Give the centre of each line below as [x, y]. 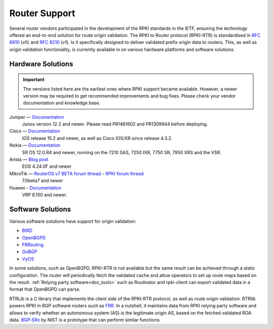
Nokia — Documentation [35, 145]
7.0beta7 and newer [42, 181]
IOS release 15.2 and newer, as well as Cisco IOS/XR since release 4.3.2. [97, 138]
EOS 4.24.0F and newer [47, 166]
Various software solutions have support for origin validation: [73, 221]
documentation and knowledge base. [62, 103]
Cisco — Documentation [35, 131]
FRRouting [33, 245]
